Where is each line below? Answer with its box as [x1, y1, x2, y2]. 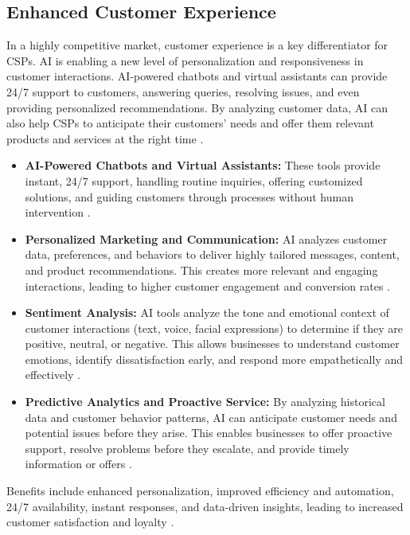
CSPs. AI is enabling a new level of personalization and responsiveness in [6, 52, 364, 68]
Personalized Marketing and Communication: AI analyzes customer [25, 230, 388, 247]
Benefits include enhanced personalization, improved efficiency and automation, [6, 482, 394, 499]
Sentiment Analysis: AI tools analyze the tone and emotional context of [25, 304, 389, 321]
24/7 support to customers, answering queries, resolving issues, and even [6, 83, 360, 100]
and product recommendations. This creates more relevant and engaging [25, 261, 378, 278]
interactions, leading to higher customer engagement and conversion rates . [25, 277, 391, 294]
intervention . [25, 204, 91, 221]
